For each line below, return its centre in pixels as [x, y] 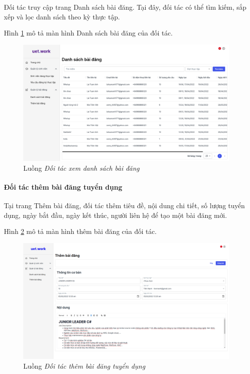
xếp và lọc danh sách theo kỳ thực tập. [62, 16]
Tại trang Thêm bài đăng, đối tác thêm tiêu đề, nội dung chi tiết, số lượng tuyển [125, 205]
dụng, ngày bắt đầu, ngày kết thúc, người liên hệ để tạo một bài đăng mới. [116, 215]
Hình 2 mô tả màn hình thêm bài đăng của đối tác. [80, 231]
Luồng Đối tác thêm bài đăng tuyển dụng [84, 365]
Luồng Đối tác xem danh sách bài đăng [82, 168]
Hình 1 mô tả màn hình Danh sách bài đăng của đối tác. [88, 33]
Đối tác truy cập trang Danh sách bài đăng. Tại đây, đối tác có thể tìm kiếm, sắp [125, 7]
